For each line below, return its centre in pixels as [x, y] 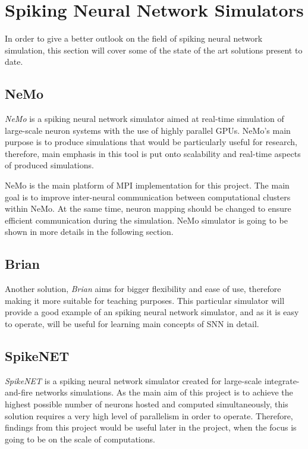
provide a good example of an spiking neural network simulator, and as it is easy [152, 312]
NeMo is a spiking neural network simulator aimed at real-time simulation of [144, 119]
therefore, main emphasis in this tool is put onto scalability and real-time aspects [153, 153]
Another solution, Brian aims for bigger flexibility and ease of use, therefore [143, 289]
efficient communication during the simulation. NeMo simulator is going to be [146, 220]
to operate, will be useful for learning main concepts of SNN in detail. [132, 324]
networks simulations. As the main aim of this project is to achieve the [164, 392]
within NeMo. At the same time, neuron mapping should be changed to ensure [148, 208]
